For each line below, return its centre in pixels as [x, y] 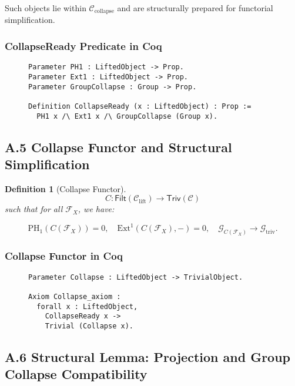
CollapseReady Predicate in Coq [83, 46]
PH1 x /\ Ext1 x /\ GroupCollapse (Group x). [127, 116]
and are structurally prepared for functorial [195, 8]
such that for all [34, 209]
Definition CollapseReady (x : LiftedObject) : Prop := [140, 106]
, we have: [96, 209]
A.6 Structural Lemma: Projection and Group [148, 356]
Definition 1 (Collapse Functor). [66, 188]
